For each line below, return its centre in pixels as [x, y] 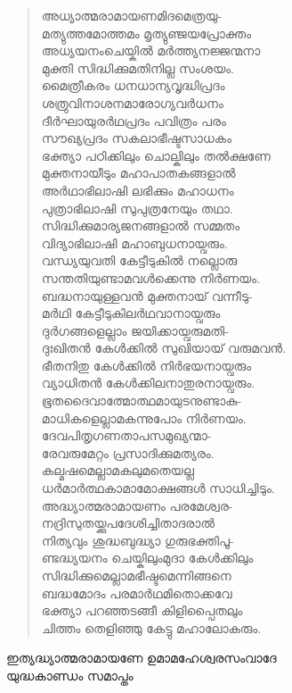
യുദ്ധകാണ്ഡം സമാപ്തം [70, 675]
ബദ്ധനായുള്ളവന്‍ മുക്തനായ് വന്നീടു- [147, 295]
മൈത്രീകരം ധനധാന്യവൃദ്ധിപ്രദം [133, 85]
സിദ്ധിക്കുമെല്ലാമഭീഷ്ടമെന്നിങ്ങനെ [136, 575]
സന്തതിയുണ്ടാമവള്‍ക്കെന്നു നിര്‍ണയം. [151, 277]
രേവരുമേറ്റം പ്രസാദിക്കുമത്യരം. [128, 452]
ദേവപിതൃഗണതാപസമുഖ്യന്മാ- [126, 435]
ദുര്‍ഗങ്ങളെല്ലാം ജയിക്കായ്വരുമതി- [135, 330]
